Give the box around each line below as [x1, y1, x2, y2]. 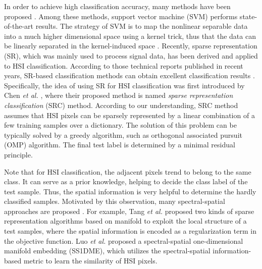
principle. [4, 149, 33, 159]
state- [239, 11, 257, 21]
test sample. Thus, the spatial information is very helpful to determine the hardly [4, 186, 256, 196]
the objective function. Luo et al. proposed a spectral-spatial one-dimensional [4, 235, 243, 246]
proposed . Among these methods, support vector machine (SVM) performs [4, 11, 238, 21]
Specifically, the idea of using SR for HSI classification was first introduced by [4, 80, 245, 90]
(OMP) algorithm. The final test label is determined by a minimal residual [4, 139, 235, 150]
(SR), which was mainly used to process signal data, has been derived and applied [4, 50, 258, 61]
